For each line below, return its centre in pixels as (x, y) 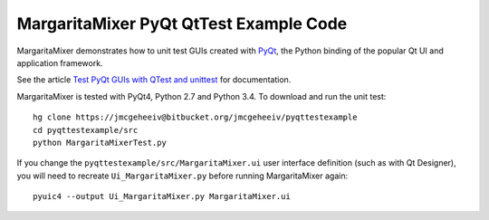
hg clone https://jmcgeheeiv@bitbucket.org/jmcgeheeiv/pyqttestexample (195, 117)
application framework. (60, 62)
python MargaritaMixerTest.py (100, 142)
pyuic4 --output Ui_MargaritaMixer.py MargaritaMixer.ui (162, 196)
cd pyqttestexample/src (86, 130)
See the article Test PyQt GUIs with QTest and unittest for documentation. (154, 80)
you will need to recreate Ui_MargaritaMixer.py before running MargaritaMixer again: (182, 176)
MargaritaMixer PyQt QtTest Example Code (182, 24)
